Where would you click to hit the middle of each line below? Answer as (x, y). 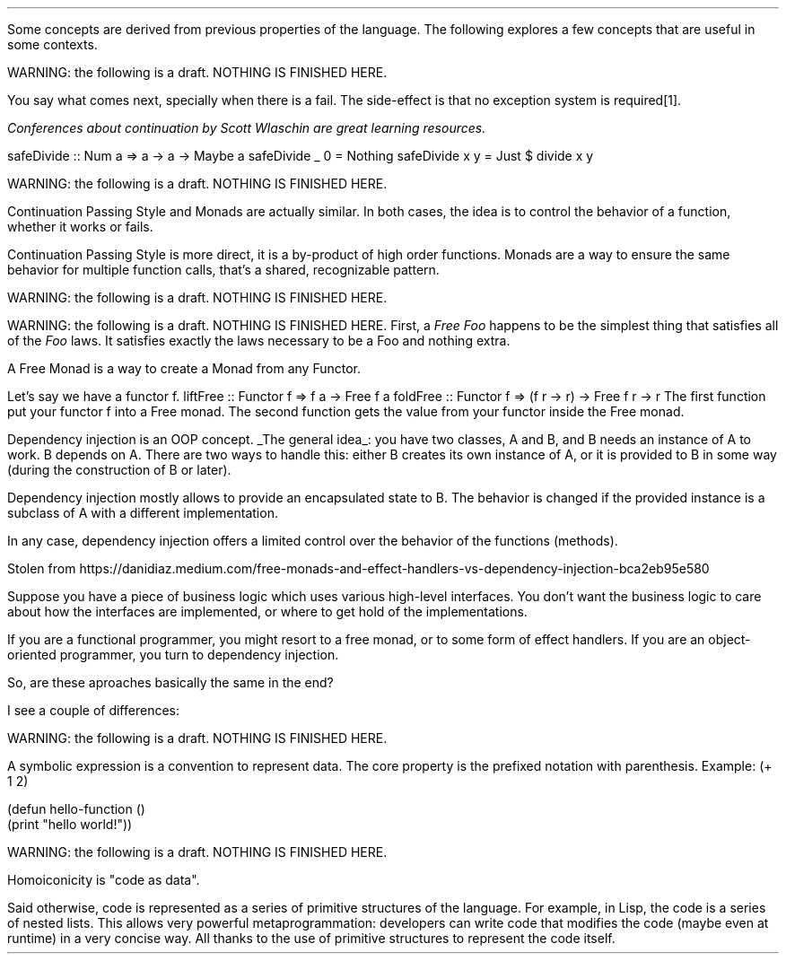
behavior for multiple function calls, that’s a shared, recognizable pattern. (223, 270)
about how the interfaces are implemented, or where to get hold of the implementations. (267, 612)
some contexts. (52, 44)
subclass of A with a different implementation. (143, 513)
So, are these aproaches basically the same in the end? (170, 682)
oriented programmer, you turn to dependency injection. (173, 655)
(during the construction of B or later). (119, 470)
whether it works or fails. (80, 227)
